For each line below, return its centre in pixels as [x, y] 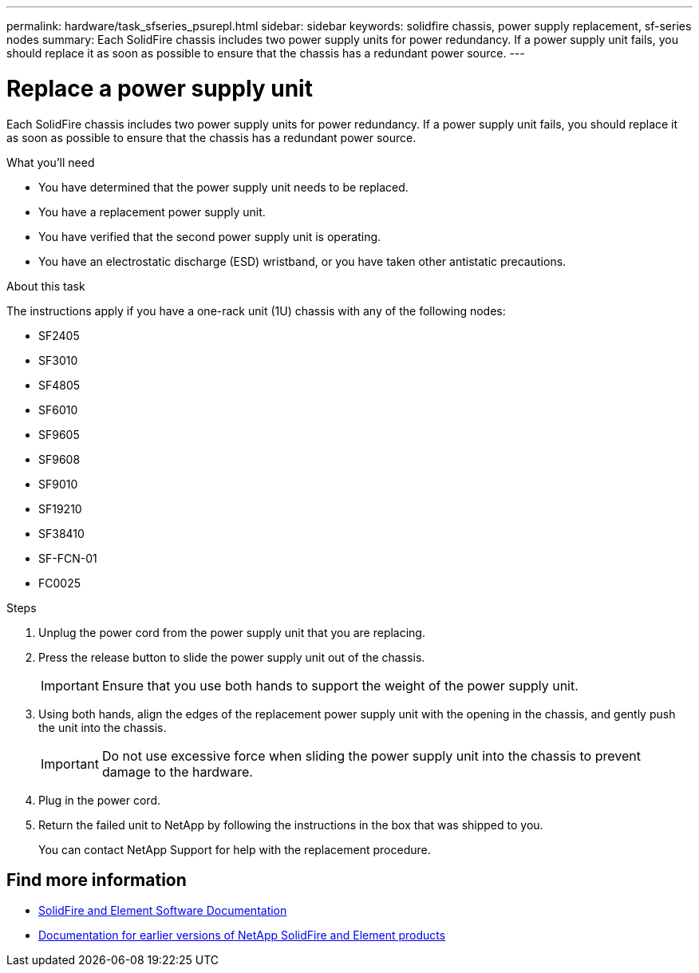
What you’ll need [51, 162]
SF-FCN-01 [68, 558]
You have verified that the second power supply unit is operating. [210, 236]
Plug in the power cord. [100, 800]
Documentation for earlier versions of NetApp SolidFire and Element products [242, 935]
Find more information [97, 880]
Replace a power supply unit [160, 88]
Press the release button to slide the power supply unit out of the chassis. [232, 657]
